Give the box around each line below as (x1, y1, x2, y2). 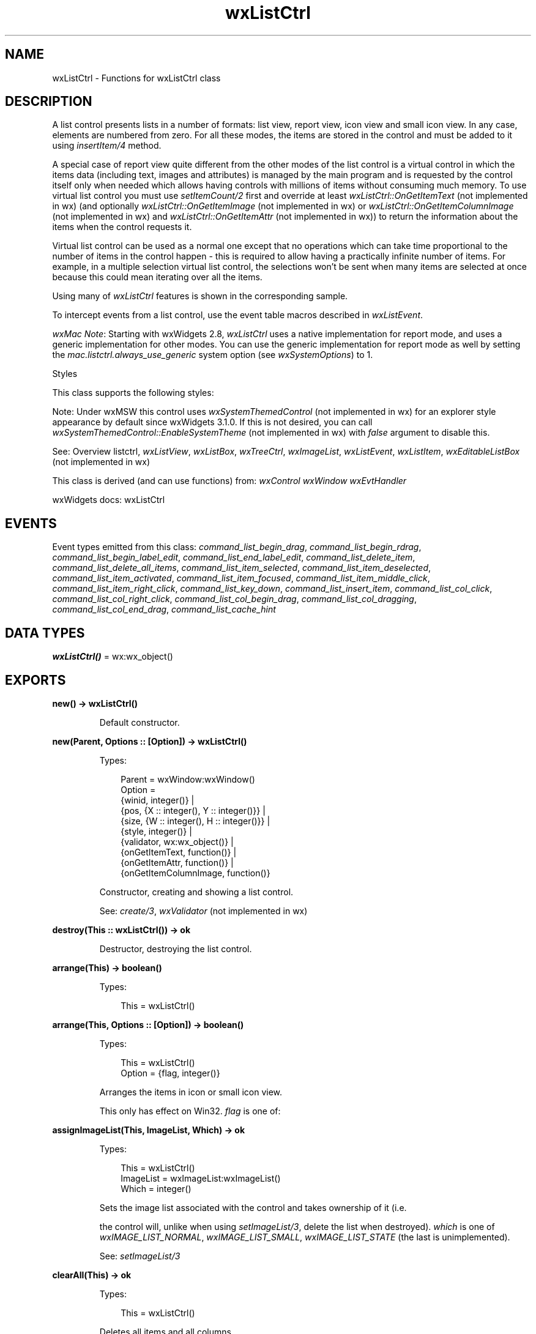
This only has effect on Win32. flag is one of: (99, 1105, 281, 1116)
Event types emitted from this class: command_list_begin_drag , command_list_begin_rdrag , (52, 542, 422, 553)
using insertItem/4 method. (52, 140, 162, 151)
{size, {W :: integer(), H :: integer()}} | (121, 815, 270, 826)
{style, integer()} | (121, 825, 192, 837)
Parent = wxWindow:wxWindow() (121, 773, 255, 784)
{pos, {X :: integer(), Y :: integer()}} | (121, 805, 266, 816)
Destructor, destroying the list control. (99, 943, 252, 954)
